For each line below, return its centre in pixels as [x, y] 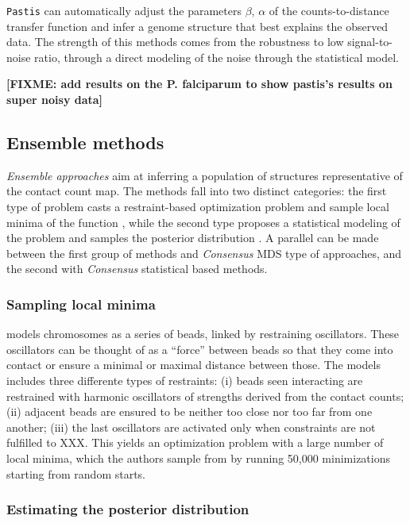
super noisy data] [55, 100]
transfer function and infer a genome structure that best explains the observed [197, 26]
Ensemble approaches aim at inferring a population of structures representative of [205, 175]
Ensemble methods [85, 142]
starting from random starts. [76, 473]
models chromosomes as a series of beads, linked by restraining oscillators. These [203, 334]
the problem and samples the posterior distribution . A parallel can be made [193, 238]
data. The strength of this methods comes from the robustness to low [175, 42]
